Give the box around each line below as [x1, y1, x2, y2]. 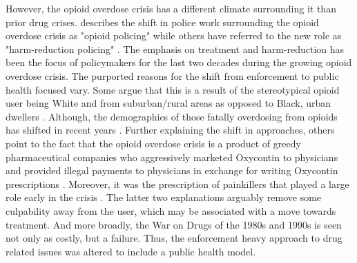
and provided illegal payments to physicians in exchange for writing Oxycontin [6, 163, 338, 178]
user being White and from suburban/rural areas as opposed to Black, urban [6, 96, 331, 110]
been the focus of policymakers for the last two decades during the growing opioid [6, 55, 352, 70]
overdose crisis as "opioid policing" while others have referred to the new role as [6, 28, 342, 43]
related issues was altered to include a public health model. [6, 244, 256, 258]
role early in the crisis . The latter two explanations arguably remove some [6, 190, 322, 204]
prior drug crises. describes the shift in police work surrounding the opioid [6, 14, 319, 29]
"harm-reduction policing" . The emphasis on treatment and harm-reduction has [6, 41, 345, 56]
